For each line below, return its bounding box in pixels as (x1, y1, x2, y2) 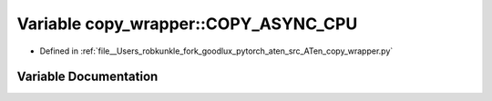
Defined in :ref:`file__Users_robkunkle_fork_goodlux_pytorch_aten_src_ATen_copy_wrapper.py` (39, 45, 394, 56)
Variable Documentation (16, 69, 159, 85)
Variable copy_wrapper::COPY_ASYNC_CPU (16, 14, 358, 34)
